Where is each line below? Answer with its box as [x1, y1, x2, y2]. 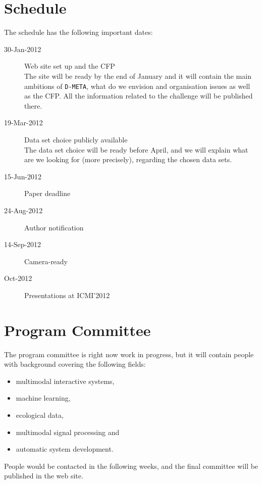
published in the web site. [4, 470, 83, 481]
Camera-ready [24, 256, 68, 266]
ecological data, [16, 409, 64, 420]
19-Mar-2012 [4, 117, 43, 128]
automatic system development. [16, 444, 114, 454]
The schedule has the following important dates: [4, 27, 153, 37]
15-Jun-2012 [4, 171, 42, 181]
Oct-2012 [4, 273, 32, 283]
